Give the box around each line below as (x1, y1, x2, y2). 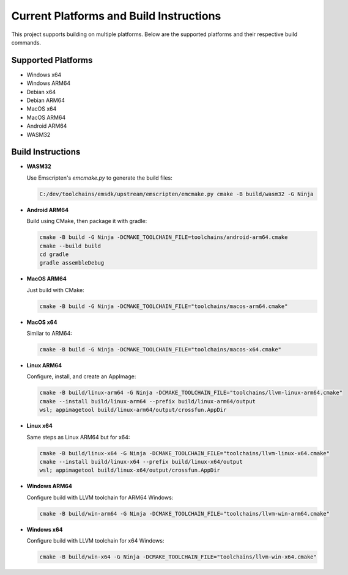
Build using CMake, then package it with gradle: (26, 218, 147, 225)
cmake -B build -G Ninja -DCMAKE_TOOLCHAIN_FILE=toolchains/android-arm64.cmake (39, 234, 288, 241)
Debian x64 (26, 88, 56, 95)
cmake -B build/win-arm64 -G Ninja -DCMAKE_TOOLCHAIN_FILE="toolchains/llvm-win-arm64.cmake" (39, 510, 330, 517)
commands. (11, 38, 42, 46)
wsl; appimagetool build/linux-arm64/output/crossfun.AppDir (39, 406, 227, 414)
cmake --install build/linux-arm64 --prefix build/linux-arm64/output (39, 398, 256, 405)
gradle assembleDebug (39, 260, 105, 266)
